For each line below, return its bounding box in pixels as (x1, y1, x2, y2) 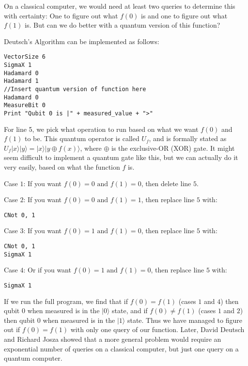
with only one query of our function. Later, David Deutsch (70, 324, 245, 334)
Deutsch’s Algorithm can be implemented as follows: (4, 36, 159, 46)
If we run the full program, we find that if (4, 296, 128, 306)
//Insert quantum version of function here (4, 86, 146, 93)
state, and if (112, 305, 148, 316)
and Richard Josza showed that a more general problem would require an (4, 334, 221, 344)
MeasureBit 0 (4, 102, 46, 109)
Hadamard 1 (4, 78, 39, 85)
